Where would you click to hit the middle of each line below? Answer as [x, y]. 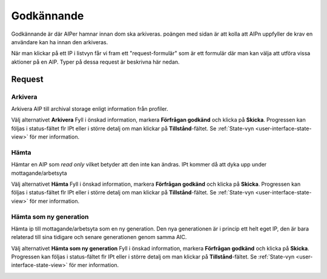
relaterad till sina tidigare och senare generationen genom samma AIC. [99, 237]
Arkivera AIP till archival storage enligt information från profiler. [90, 108]
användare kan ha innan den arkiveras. [60, 42]
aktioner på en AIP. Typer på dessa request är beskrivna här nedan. [95, 62]
